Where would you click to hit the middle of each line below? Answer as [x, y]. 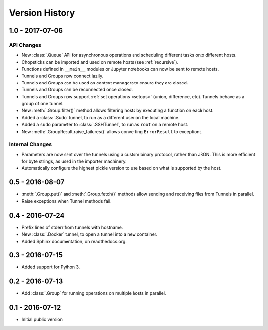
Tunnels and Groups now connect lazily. [63, 76]
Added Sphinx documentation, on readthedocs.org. [74, 241]
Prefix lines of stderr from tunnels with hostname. [72, 227]
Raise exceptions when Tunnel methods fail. [67, 201]
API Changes [25, 45]
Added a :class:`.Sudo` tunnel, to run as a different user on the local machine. [100, 117]
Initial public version [42, 319]
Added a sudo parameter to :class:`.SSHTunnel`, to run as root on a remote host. [105, 125]
